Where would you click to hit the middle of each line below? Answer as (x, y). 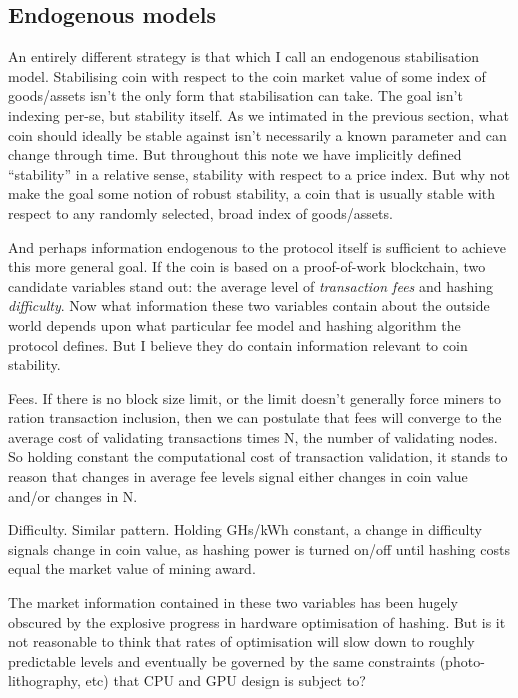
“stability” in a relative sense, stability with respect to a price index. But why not (259, 173)
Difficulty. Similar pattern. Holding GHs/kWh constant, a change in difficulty (245, 529)
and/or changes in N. (73, 495)
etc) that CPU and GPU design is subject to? (225, 680)
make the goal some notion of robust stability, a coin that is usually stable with (252, 193)
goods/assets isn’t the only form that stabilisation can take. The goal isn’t (235, 95)
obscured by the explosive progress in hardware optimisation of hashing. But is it (257, 621)
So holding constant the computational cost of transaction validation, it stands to (258, 456)
